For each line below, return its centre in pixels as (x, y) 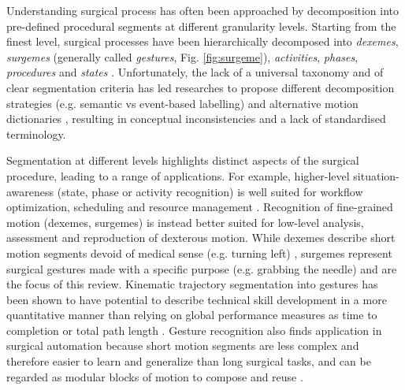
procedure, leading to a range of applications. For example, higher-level (178, 175)
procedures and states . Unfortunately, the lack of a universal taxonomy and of (195, 72)
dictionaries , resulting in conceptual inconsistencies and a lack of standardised (196, 119)
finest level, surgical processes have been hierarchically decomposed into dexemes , (202, 41)
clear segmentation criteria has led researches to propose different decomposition (201, 87)
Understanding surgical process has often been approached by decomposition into (203, 10)
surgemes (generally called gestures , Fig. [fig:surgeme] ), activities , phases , (182, 56)
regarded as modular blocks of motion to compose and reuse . (155, 376)
